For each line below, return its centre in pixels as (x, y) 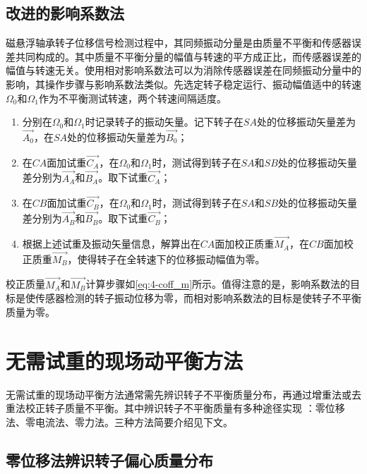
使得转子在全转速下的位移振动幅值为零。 (171, 259)
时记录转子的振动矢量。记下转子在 (164, 122)
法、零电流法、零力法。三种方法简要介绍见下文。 (119, 421)
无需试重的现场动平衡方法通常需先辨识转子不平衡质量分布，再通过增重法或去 (183, 394)
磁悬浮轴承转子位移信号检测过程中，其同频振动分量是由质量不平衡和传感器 (179, 43)
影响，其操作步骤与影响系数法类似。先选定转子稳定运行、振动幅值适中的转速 (183, 84)
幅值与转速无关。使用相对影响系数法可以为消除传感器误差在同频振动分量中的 (183, 70)
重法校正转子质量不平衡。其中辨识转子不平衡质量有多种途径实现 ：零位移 (175, 408)
